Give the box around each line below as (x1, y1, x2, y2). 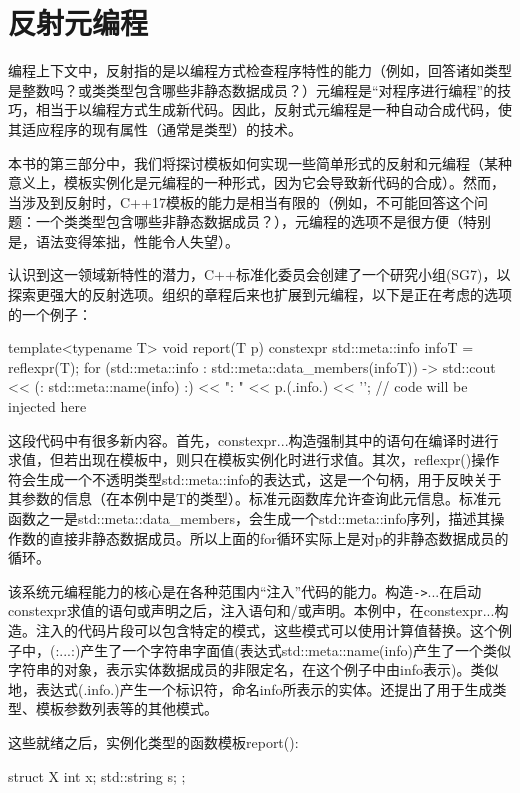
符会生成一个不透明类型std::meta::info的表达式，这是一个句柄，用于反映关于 (8, 468, 502, 489)
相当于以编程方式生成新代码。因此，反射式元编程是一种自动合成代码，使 (35, 99, 512, 120)
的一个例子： (8, 303, 92, 324)
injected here (8, 396, 87, 417)
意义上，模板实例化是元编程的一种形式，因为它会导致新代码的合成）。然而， (8, 172, 505, 193)
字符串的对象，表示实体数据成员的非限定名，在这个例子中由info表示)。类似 (8, 659, 499, 680)
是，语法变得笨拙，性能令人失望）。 (8, 230, 239, 251)
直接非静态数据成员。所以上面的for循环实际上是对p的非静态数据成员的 (49, 527, 509, 548)
